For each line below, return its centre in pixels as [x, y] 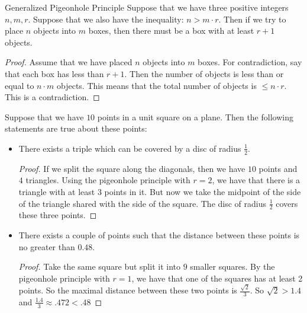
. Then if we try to [252, 19]
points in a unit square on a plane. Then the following [195, 116]
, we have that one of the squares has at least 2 [217, 278]
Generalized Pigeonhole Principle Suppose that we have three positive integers [147, 7]
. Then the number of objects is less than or [204, 73]
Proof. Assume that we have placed [69, 62]
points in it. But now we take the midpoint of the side [203, 191]
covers [287, 203]
